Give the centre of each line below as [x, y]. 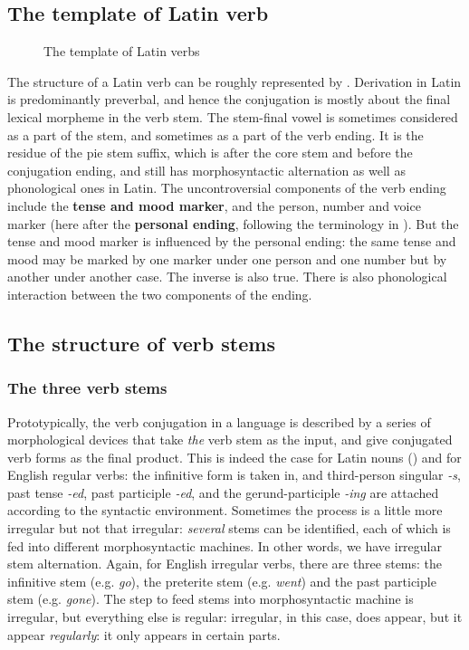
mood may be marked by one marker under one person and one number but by [227, 258]
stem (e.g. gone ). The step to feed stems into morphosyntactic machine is [211, 599]
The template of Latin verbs [122, 51]
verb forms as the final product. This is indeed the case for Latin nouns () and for [234, 457]
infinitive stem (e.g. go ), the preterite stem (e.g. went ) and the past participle [222, 581]
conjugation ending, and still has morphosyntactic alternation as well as [206, 170]
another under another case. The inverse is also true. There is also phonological [227, 277]
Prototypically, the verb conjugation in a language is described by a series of [219, 421]
